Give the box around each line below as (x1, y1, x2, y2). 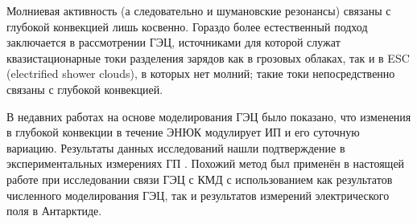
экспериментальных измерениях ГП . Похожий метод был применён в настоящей (6, 155, 405, 172)
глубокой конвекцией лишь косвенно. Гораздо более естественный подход (6, 18, 368, 35)
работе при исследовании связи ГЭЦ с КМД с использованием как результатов (6, 170, 393, 187)
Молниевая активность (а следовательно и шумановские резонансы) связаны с (6, 2, 391, 18)
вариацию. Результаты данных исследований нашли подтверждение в (6, 139, 345, 156)
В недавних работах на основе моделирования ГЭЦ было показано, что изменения (6, 108, 411, 124)
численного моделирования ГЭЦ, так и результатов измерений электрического (6, 186, 390, 203)
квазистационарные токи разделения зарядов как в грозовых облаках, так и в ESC (6, 49, 410, 66)
